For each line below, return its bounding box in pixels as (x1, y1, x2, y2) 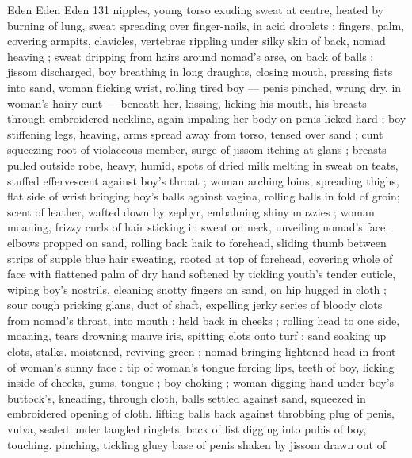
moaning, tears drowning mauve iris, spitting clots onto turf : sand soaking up (7, 327, 387, 344)
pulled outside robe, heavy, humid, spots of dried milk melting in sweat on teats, (7, 156, 399, 173)
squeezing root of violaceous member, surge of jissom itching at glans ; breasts (7, 141, 387, 158)
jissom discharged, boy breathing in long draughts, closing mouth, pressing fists (7, 63, 393, 80)
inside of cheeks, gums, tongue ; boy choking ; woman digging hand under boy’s (7, 374, 395, 391)
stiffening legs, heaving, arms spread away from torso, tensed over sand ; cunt (7, 125, 383, 142)
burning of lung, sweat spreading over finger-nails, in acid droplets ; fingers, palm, (7, 17, 405, 33)
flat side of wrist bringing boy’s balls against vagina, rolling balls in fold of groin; (7, 188, 400, 204)
